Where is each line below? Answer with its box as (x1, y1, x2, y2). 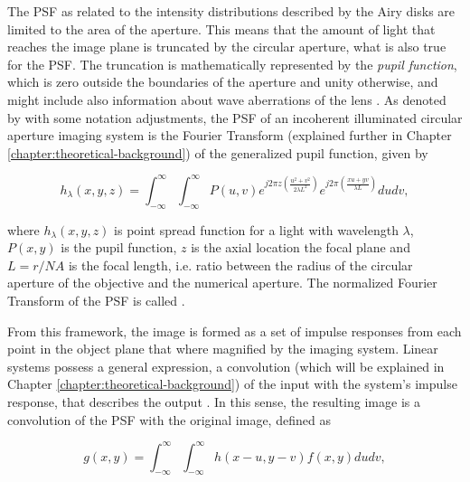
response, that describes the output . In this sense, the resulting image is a (7, 392, 420, 411)
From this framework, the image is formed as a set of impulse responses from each (7, 321, 462, 340)
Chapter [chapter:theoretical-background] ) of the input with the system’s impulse (7, 374, 457, 393)
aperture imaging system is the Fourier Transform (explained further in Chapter (7, 126, 452, 145)
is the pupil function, (61, 238, 177, 257)
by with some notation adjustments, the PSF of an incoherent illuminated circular (7, 108, 463, 127)
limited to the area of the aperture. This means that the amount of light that (7, 19, 436, 38)
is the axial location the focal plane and (191, 238, 410, 257)
